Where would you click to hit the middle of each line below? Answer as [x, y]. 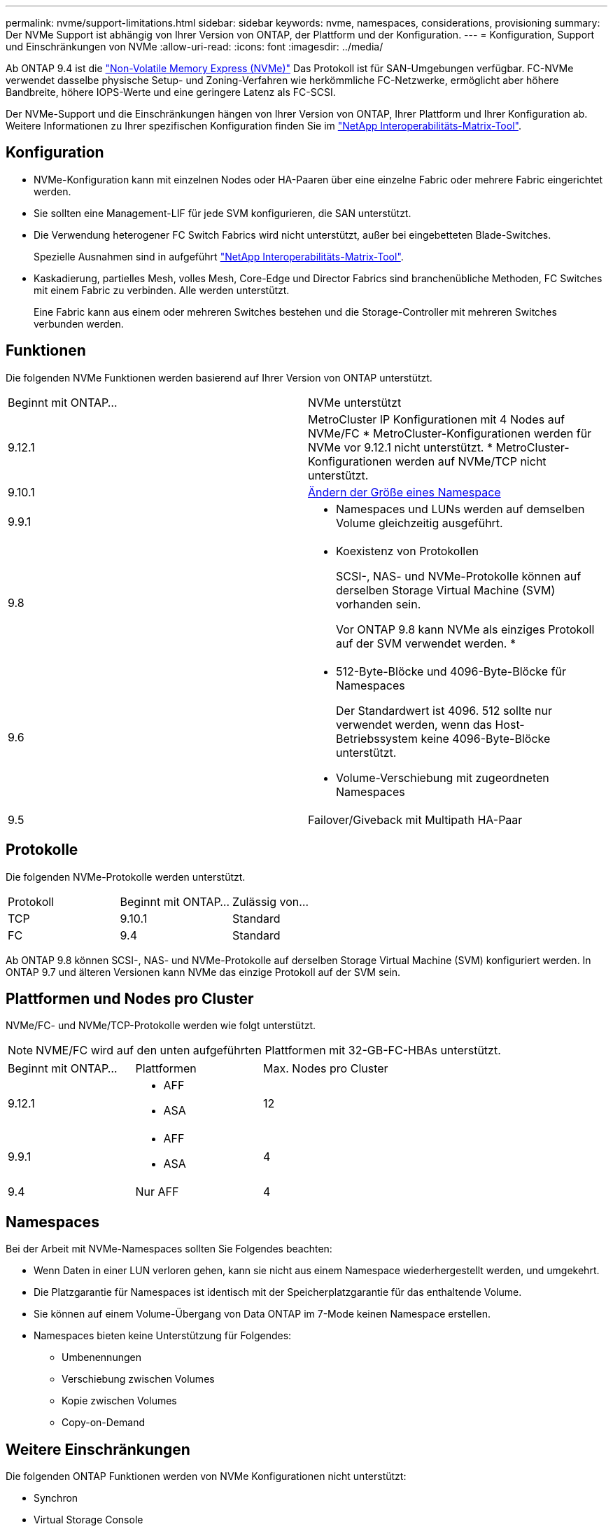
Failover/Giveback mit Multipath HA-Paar [415, 819]
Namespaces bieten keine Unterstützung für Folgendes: [163, 1336]
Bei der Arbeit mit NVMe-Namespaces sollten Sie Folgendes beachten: [169, 1249]
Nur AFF [157, 1192]
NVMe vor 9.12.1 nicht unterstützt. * [400, 447]
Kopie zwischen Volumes [119, 1401]
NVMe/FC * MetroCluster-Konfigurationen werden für [450, 433]
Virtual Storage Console [89, 1520]
